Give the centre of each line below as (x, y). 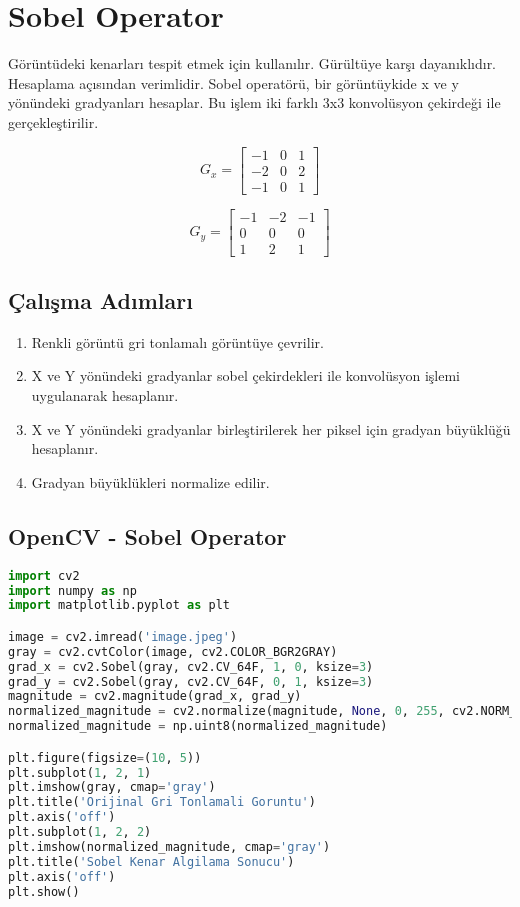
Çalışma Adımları (100, 300)
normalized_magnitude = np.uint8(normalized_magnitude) (198, 726)
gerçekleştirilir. (53, 121)
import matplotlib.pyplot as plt (119, 605)
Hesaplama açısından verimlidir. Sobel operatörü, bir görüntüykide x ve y (233, 82)
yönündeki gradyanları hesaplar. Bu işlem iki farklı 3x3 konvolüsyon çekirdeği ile (254, 102)
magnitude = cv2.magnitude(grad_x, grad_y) (155, 696)
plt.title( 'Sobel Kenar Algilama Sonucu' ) (151, 861)
